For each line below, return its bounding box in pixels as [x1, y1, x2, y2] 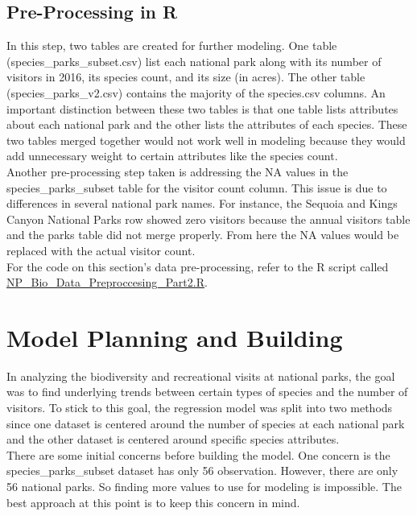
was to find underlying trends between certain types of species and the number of [6, 383, 408, 400]
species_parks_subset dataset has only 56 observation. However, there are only [6, 462, 398, 479]
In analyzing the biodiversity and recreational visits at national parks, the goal [6, 367, 395, 384]
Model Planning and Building [6, 320, 343, 353]
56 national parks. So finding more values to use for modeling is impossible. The [6, 477, 402, 494]
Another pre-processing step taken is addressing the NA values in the [6, 163, 349, 180]
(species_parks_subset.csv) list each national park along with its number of [6, 52, 382, 69]
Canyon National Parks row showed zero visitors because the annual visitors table [6, 210, 411, 227]
